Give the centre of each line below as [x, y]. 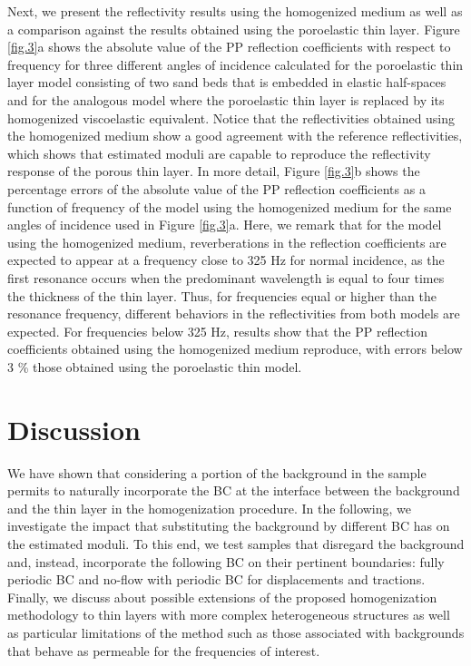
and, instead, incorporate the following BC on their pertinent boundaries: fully [226, 561]
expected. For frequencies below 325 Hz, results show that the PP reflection [218, 331]
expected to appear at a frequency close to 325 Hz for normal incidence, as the [226, 260]
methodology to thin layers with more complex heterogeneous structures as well [229, 615]
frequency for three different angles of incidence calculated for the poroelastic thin [235, 64]
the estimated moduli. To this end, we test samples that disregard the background [236, 543]
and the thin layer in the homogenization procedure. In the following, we [210, 508]
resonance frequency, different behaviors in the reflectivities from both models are [234, 313]
